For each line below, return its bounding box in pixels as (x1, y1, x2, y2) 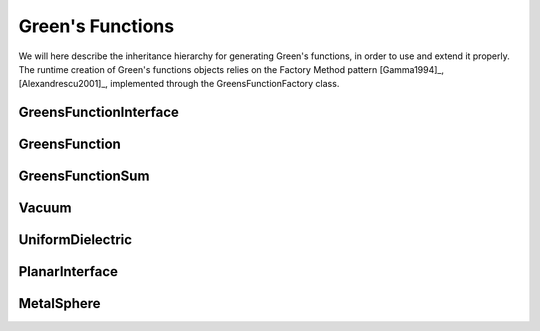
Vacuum (18, 200, 72, 217)
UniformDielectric (18, 231, 133, 249)
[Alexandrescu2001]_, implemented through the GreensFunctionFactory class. (18, 78, 340, 90)
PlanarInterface (18, 263, 119, 280)
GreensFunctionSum (18, 168, 150, 185)
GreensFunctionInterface (18, 104, 180, 121)
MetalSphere (18, 295, 101, 312)
